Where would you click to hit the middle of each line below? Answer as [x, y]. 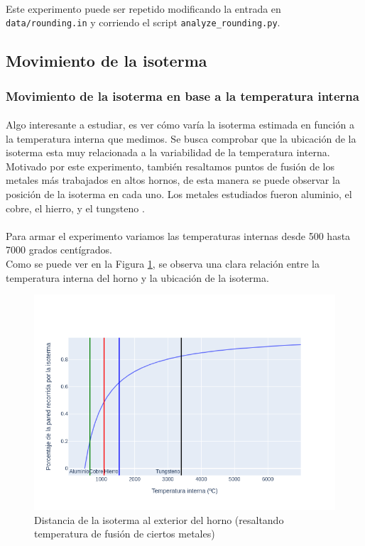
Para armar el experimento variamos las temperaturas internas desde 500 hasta [178, 235]
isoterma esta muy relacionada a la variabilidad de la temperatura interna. [168, 152]
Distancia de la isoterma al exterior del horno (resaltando [159, 519]
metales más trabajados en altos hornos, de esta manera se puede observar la [173, 180]
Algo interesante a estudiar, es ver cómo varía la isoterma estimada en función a [180, 125]
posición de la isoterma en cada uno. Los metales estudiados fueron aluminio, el [179, 194]
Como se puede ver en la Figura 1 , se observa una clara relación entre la [163, 263]
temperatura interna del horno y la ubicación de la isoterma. [137, 277]
